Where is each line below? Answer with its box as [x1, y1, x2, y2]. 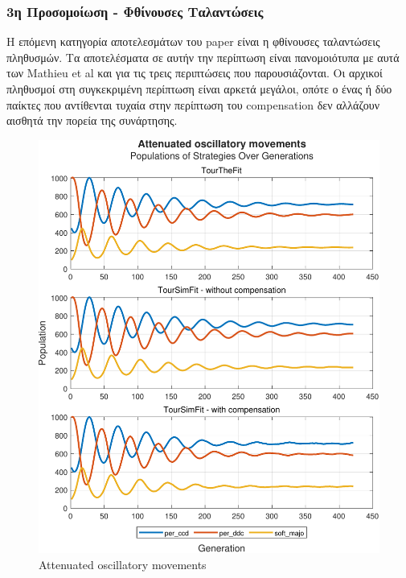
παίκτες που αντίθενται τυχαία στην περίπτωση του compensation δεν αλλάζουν [6, 96, 379, 113]
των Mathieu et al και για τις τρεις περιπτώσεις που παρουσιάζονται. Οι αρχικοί [6, 64, 383, 81]
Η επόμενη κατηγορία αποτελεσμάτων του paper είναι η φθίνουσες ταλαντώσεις [6, 33, 380, 50]
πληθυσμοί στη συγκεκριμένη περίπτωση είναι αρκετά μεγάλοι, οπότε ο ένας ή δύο [6, 81, 392, 97]
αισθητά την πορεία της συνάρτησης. [6, 112, 178, 129]
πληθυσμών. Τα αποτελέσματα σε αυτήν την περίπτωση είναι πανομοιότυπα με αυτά [6, 48, 400, 65]
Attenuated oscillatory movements [39, 555, 207, 572]
